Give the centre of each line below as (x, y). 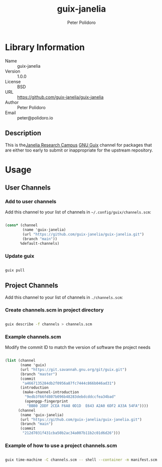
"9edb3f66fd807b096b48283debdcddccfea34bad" (70, 397)
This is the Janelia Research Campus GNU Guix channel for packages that (79, 145)
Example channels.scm (33, 336)
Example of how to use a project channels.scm (61, 446)
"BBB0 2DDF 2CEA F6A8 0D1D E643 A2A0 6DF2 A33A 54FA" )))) (88, 406)
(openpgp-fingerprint (46, 401)
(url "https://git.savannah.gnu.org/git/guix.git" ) (73, 370)
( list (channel (20, 361)
